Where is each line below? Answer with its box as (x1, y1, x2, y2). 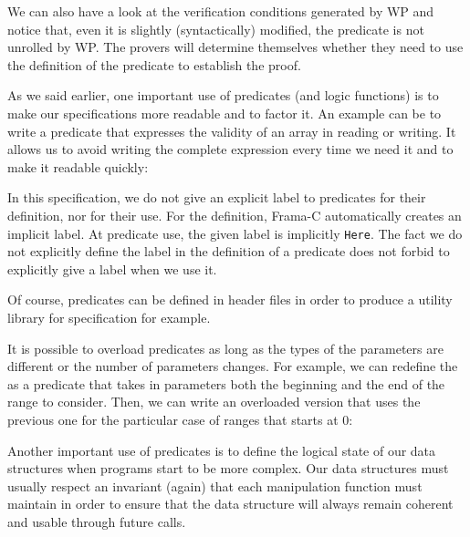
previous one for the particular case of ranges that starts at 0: (7, 409, 353, 429)
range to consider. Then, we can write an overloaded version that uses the (7, 392, 421, 411)
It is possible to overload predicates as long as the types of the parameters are (7, 338, 444, 357)
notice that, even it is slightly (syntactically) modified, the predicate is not (7, 19, 424, 38)
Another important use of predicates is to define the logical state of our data (7, 440, 436, 460)
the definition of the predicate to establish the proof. (7, 55, 301, 74)
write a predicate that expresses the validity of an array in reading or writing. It (7, 121, 456, 140)
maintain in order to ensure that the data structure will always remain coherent (7, 494, 454, 513)
